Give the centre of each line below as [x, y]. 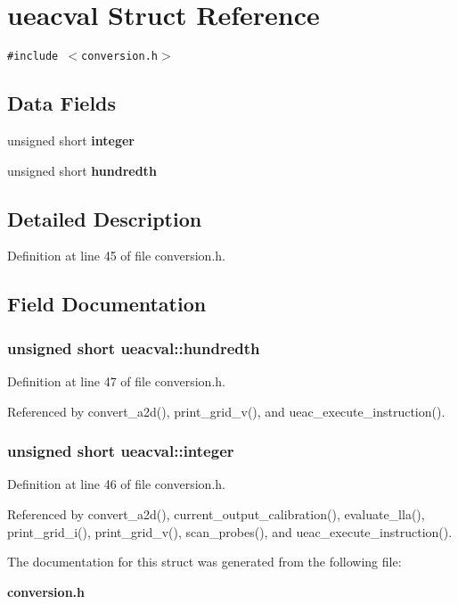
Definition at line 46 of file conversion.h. [116, 484]
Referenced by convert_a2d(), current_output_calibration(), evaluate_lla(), [216, 513]
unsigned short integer [71, 140]
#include [33, 57]
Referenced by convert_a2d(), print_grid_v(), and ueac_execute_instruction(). [226, 411]
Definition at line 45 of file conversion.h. [116, 256]
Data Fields [62, 103]
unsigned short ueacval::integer [121, 451]
